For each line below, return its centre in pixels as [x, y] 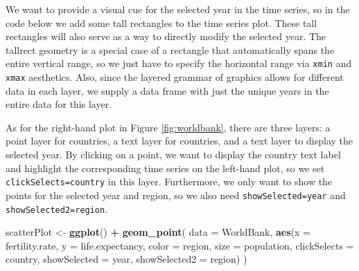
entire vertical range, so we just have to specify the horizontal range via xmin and [179, 63]
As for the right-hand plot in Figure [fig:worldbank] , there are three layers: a [168, 127]
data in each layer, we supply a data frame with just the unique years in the [167, 90]
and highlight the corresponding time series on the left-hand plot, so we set [165, 168]
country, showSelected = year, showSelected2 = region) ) [126, 259]
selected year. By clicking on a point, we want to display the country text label [173, 155]
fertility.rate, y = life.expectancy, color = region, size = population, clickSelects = [180, 245]
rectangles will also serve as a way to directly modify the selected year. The [166, 36]
